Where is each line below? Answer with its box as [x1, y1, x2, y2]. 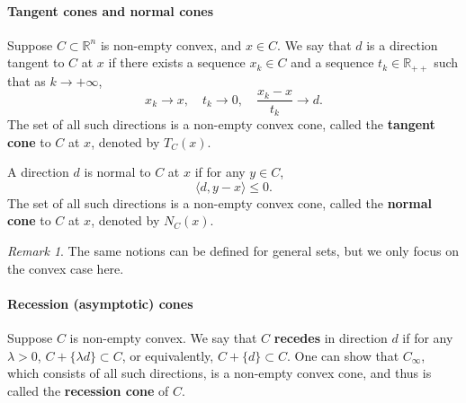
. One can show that [286, 346, 399, 364]
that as [7, 71, 46, 90]
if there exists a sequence [108, 53, 246, 72]
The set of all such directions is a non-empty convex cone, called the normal [7, 193, 432, 212]
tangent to [7, 53, 65, 72]
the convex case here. [7, 258, 124, 277]
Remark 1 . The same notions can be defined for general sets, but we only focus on [7, 241, 460, 259]
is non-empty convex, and [100, 35, 242, 54]
